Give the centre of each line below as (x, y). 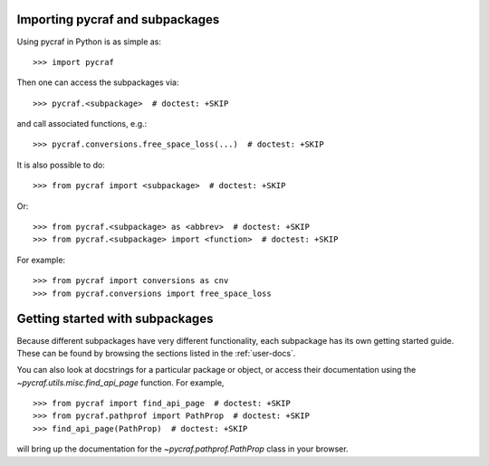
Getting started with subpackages (115, 319)
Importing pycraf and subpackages (118, 19)
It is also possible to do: (61, 165)
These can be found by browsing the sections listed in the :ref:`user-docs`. (156, 353)
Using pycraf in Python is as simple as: (89, 42)
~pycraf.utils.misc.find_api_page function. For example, (120, 382)
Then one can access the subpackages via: (98, 82)
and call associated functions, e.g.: (82, 124)
